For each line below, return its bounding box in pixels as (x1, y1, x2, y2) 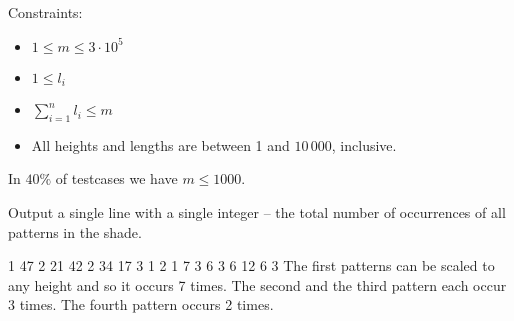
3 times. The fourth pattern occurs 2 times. (8, 294, 274, 315)
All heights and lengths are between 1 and (31, 134, 290, 155)
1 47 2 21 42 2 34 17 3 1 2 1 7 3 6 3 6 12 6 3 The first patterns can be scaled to (8, 255, 495, 276)
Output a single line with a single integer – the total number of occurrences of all (8, 202, 506, 223)
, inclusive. (331, 134, 397, 155)
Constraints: (8, 2, 83, 22)
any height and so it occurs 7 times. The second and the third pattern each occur (8, 274, 507, 295)
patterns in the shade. (8, 221, 142, 242)
